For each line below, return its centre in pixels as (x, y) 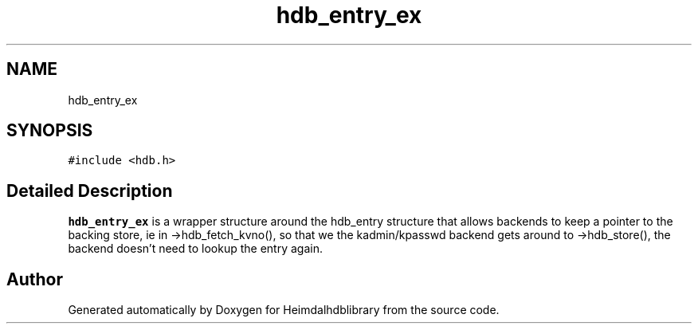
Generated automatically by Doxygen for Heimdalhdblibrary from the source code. (284, 310)
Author (35, 279)
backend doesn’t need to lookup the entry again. (195, 249)
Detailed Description (90, 191)
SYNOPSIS (50, 131)
